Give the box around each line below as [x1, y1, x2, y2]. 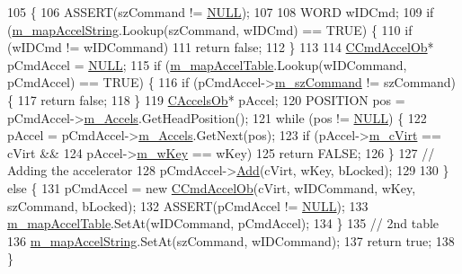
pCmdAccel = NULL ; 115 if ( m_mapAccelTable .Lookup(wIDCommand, [7, 55, 407, 74]
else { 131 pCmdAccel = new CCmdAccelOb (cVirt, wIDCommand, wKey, [7, 178, 416, 197]
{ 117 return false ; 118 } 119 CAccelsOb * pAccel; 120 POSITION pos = [7, 90, 405, 109]
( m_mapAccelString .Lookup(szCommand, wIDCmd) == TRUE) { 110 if [7, 20, 413, 39]
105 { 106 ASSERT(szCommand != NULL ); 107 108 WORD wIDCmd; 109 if [7, 3, 434, 21]
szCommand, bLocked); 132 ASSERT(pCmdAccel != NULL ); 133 [7, 196, 369, 215]
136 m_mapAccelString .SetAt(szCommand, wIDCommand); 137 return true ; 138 [7, 231, 455, 250]
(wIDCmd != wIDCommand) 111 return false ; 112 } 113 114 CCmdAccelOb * [7, 38, 434, 57]
